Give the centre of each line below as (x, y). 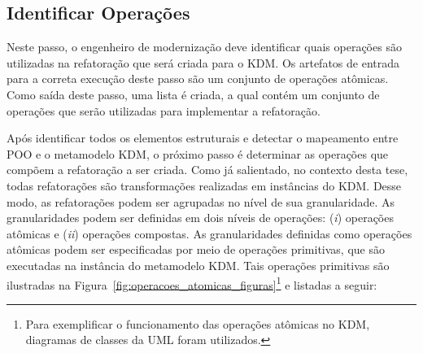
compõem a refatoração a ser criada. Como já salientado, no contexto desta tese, (207, 170)
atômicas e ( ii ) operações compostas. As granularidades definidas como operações (209, 233)
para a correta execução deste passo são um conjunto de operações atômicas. (198, 78)
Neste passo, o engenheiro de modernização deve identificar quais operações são (204, 47)
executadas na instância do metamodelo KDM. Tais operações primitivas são (198, 265)
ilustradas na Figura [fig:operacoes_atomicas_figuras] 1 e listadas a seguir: (192, 283)
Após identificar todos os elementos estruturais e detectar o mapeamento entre (203, 138)
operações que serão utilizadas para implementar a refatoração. (164, 110)
